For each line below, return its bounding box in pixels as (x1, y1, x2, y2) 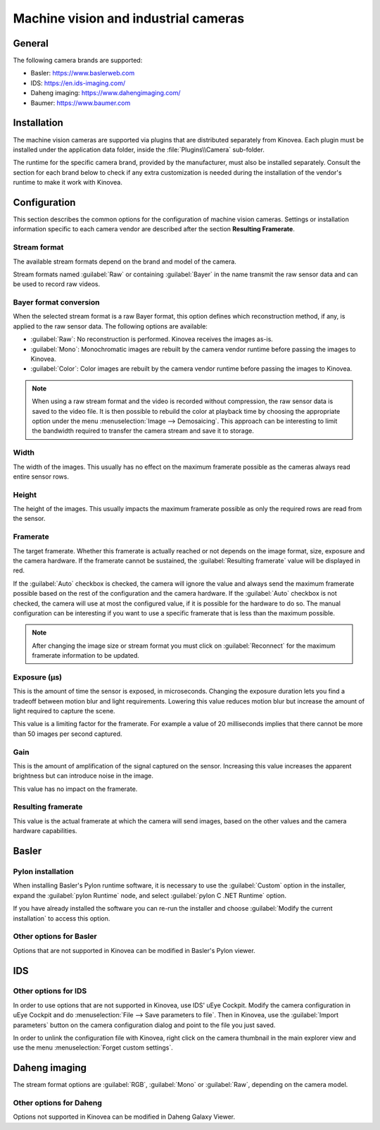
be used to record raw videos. (13, 280, 101, 288)
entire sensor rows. (13, 472, 70, 481)
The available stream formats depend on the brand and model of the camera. (13, 257, 237, 266)
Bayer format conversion (13, 297, 100, 307)
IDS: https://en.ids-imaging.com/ (30, 78, 126, 87)
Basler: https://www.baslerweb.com (30, 69, 135, 78)
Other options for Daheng (13, 1098, 102, 1108)
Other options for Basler (13, 931, 98, 941)
